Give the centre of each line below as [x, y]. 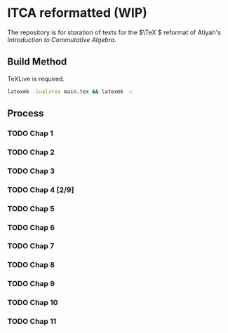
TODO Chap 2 [31, 152]
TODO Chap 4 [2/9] [41, 189]
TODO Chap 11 [32, 322]
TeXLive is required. [36, 79]
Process [26, 114]
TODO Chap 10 [33, 303]
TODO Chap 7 [31, 246]
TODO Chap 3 [31, 171]
